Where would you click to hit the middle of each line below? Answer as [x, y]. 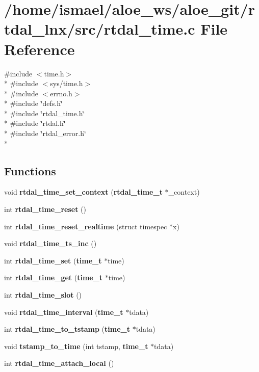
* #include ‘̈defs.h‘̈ [33, 103]
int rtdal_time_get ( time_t [54, 277]
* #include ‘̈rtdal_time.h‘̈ [45, 113]
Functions [30, 170]
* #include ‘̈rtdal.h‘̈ [35, 123]
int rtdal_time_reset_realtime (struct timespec [86, 226]
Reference [40, 49]
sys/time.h [67, 83]
